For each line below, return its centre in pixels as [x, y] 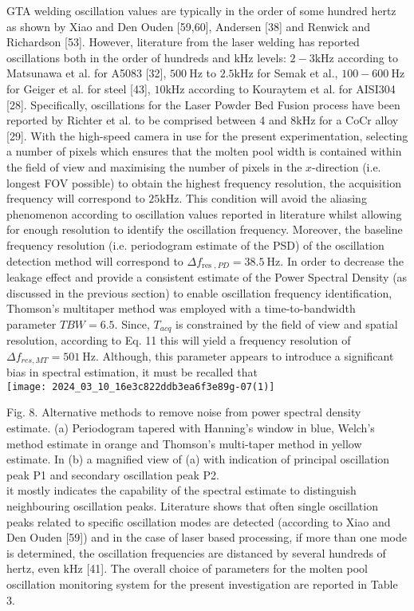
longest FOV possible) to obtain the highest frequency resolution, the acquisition [204, 182]
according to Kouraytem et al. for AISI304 [292, 88]
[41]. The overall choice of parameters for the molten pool [227, 568]
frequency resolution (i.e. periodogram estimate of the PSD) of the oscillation [195, 244]
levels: [272, 57]
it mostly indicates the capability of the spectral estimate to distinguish [181, 490]
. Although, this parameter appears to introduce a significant [245, 355]
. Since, [132, 323]
